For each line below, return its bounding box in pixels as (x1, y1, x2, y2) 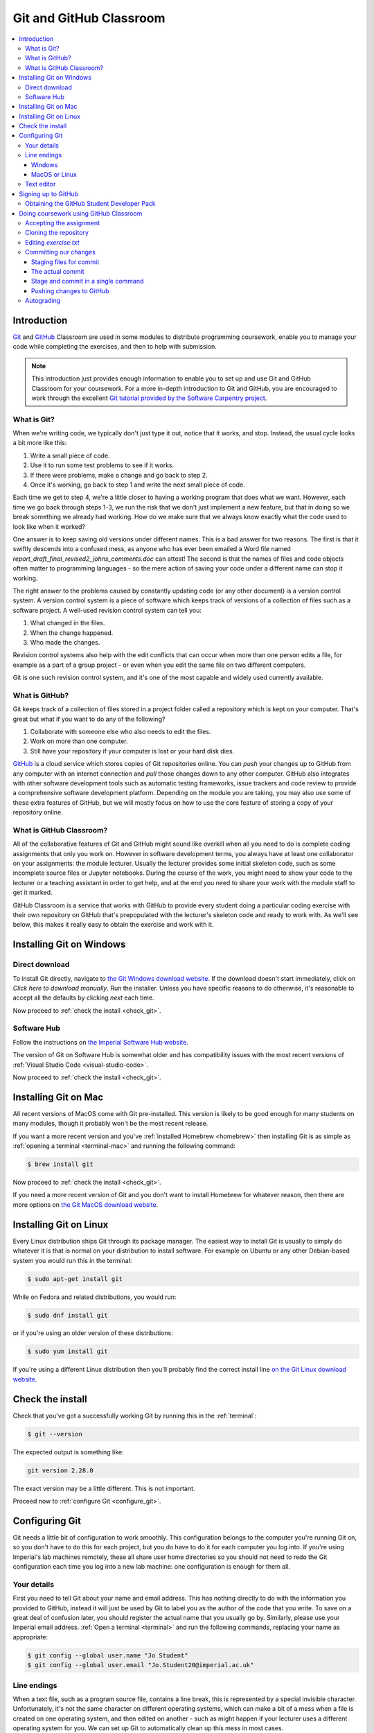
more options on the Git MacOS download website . (12, 1200, 159, 1209)
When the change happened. (30, 628, 114, 637)
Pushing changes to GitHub (31, 286, 110, 295)
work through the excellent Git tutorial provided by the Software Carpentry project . (31, 394, 267, 402)
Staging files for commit (31, 257, 100, 266)
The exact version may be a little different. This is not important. (12, 1484, 195, 1492)
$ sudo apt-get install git (27, 1275, 123, 1282)
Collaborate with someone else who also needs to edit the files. (30, 728, 211, 735)
